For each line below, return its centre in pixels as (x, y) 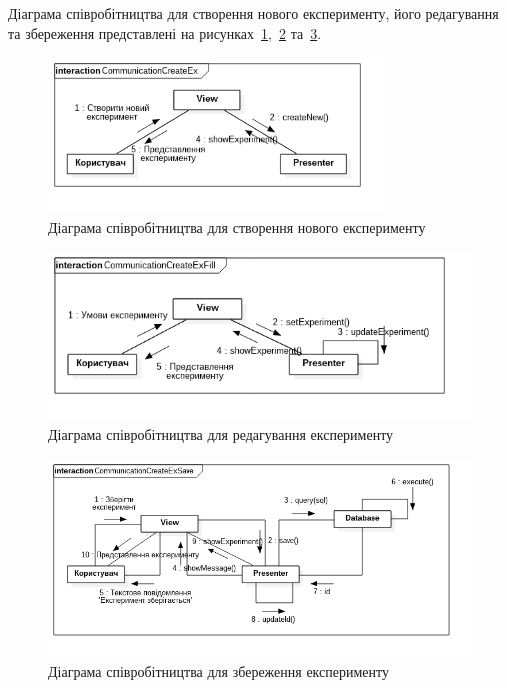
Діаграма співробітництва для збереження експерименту (218, 671)
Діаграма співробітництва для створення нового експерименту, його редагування (253, 13)
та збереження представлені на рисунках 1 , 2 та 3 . (165, 32)
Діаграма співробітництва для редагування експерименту (221, 434)
